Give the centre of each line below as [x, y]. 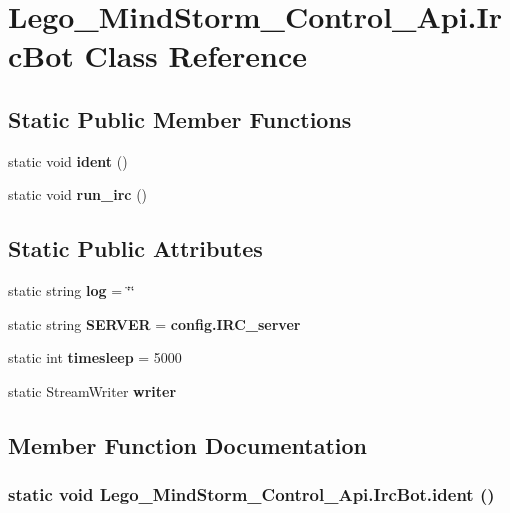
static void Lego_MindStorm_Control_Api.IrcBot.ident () [251, 494]
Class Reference [196, 55]
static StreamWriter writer [92, 390]
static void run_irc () [78, 194]
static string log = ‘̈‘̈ [71, 290]
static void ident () [68, 160]
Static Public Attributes [135, 248]
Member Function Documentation [188, 444]
